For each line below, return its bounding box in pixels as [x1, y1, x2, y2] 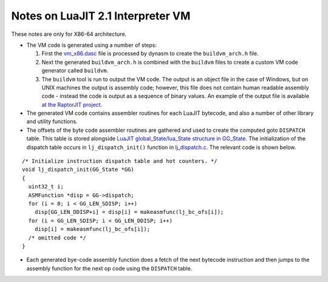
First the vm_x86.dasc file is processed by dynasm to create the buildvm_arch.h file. [41, 50, 259, 57]
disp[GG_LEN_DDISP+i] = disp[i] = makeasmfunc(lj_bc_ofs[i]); [34, 208, 224, 216]
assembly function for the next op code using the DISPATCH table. [26, 264, 193, 272]
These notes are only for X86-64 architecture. [11, 30, 127, 38]
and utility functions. [26, 118, 78, 125]
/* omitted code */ [28, 234, 86, 241]
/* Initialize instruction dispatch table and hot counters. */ [22, 158, 218, 165]
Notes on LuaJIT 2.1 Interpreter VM [11, 9, 191, 22]
